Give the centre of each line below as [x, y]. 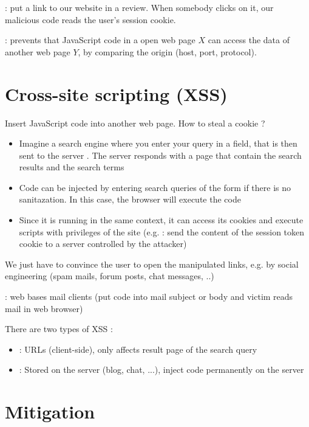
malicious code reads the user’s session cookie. [90, 19]
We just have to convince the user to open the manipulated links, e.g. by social [152, 264]
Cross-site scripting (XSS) [116, 93]
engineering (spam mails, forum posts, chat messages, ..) [110, 276]
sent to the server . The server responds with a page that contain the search [160, 155]
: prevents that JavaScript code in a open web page [100, 40]
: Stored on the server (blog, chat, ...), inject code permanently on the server [161, 370]
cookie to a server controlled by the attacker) [103, 244]
